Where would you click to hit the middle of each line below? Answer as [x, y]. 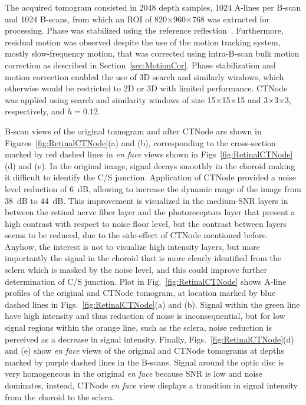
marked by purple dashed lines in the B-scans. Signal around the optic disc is [144, 362]
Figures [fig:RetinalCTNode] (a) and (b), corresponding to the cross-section [140, 142]
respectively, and [35, 111]
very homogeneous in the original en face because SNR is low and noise [134, 373]
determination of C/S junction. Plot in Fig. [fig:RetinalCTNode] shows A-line [146, 281]
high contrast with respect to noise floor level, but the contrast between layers [146, 223]
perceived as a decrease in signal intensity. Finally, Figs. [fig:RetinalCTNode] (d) [149, 339]
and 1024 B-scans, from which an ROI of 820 [86, 19]
